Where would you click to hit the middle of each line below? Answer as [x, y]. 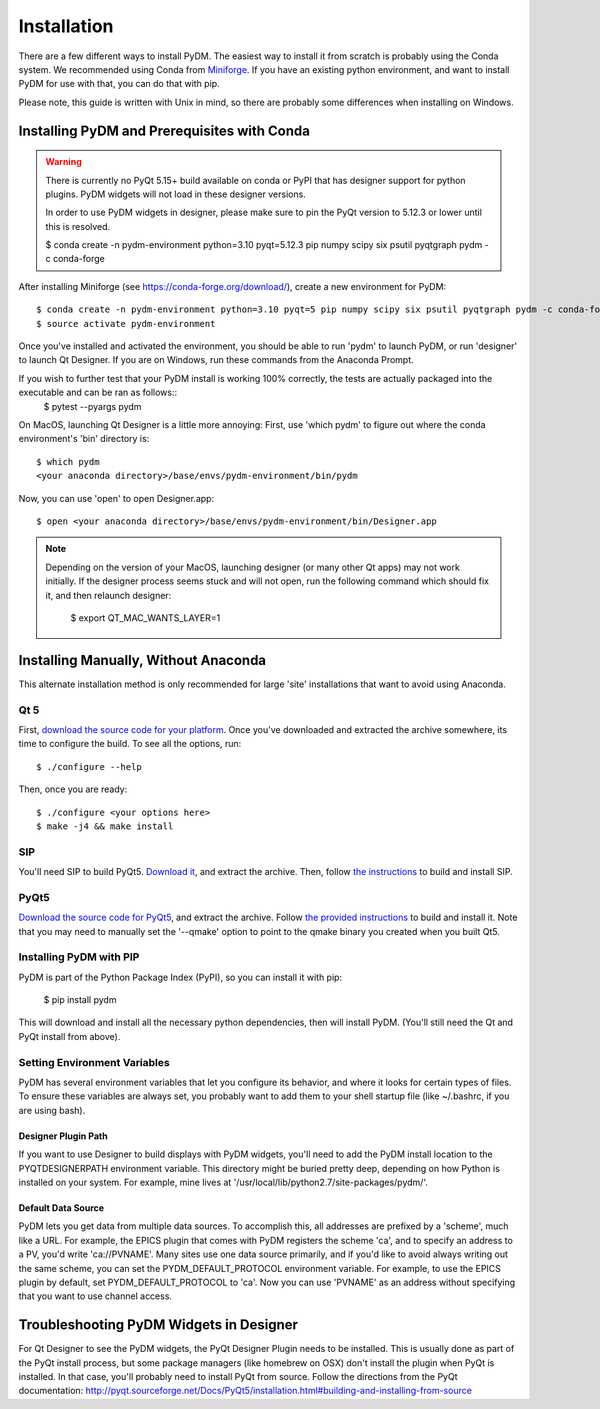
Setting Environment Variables [94, 1062]
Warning [63, 162]
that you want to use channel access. [95, 1296]
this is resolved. [78, 226]
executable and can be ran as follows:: [98, 392]
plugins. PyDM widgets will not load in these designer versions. [176, 194]
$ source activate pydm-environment [126, 323]
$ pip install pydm [80, 1000]
